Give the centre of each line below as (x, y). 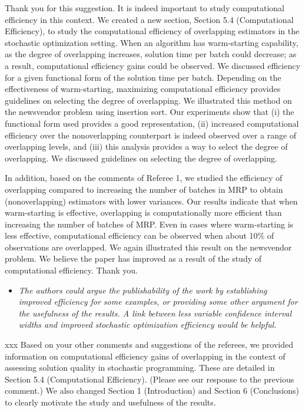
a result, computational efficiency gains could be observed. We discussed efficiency (152, 65)
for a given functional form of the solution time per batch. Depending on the (143, 77)
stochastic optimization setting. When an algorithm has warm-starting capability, (152, 42)
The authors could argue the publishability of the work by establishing (143, 290)
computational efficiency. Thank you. (71, 270)
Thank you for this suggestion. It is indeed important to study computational (145, 8)
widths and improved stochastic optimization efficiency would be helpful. (147, 324)
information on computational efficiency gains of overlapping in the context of (145, 356)
